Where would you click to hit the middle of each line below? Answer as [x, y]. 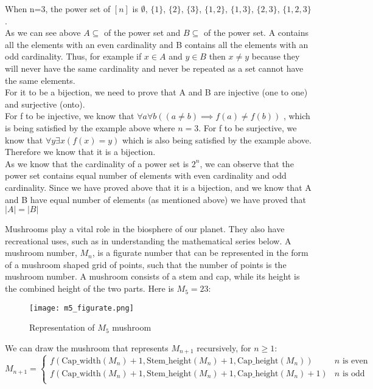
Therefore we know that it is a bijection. [80, 152]
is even [355, 361]
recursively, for [224, 347]
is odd [354, 374]
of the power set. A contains [256, 33]
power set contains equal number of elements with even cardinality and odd [146, 175]
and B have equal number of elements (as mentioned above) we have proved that [156, 199]
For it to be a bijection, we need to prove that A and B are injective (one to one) [156, 92]
